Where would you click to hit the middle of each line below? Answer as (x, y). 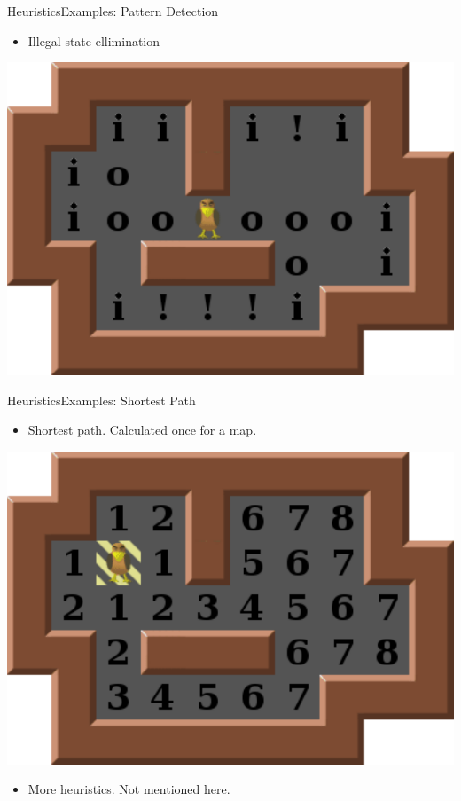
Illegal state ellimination (94, 40)
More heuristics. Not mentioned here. (129, 789)
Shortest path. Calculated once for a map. (142, 430)
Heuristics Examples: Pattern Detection (113, 11)
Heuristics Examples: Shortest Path (102, 400)
